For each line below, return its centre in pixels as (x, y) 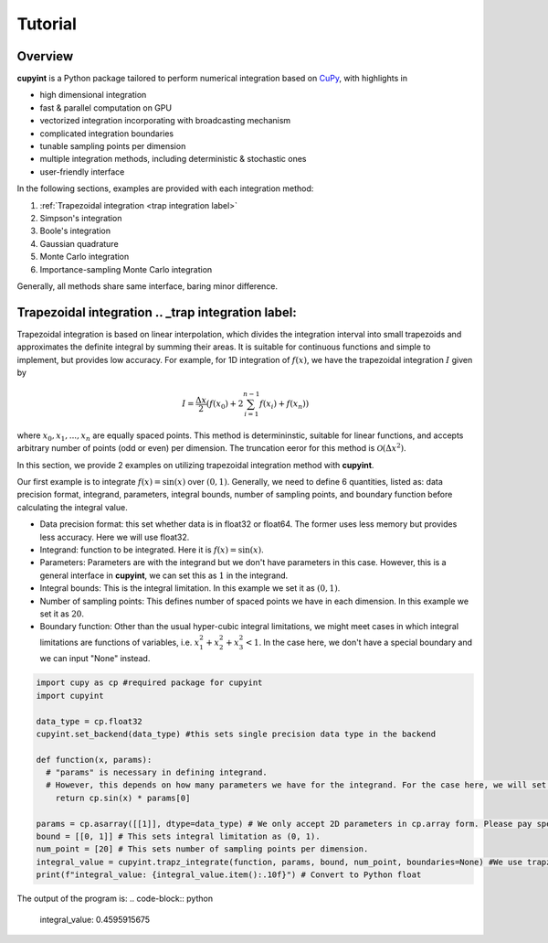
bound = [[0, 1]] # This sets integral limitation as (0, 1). (178, 836)
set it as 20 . (62, 614)
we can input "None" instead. (95, 659)
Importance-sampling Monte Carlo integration (126, 269)
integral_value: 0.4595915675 (95, 919)
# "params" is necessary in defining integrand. (157, 772)
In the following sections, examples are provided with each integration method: (165, 188)
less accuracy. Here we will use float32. (115, 537)
